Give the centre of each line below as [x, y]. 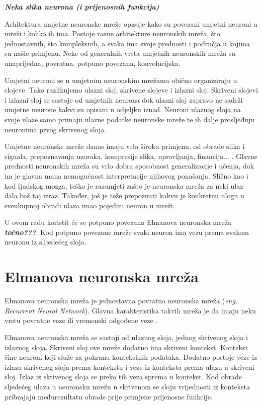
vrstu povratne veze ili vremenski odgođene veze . [81, 320]
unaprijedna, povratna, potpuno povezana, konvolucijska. [93, 63]
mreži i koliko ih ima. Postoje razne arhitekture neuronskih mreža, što [112, 33]
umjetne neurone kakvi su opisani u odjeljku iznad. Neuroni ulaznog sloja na [123, 109]
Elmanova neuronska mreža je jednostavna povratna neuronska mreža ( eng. [121, 301]
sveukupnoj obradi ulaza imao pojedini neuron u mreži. [90, 205]
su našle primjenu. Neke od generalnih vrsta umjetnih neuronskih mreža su [120, 53]
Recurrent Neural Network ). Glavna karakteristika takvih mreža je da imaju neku [130, 310]
